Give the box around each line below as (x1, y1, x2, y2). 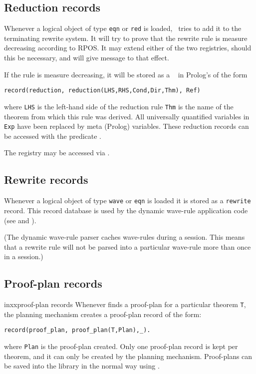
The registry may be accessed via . (4, 147, 110, 158)
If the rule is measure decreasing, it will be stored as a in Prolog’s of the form (4, 69, 248, 79)
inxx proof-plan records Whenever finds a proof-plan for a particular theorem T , (4, 299, 246, 310)
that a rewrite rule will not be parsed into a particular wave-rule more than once (4, 241, 251, 252)
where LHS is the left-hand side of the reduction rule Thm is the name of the (4, 101, 234, 111)
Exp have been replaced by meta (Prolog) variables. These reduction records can (4, 121, 249, 131)
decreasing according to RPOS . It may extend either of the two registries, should (4, 42, 252, 53)
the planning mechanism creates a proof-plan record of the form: (4, 309, 202, 319)
